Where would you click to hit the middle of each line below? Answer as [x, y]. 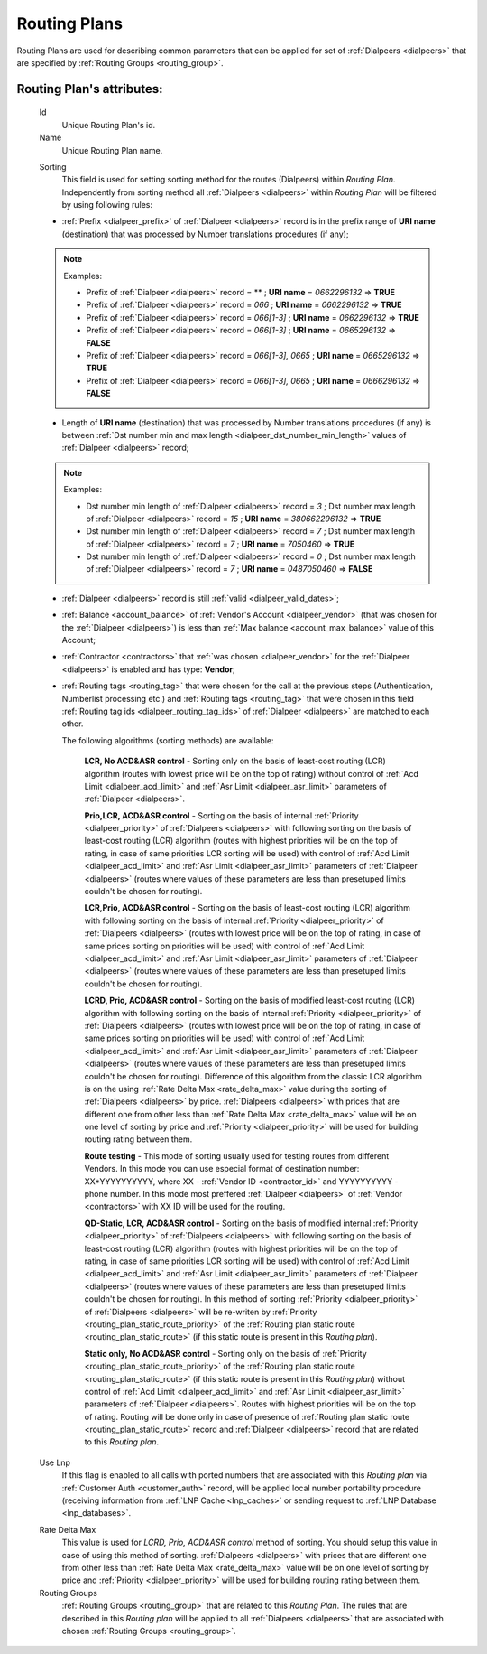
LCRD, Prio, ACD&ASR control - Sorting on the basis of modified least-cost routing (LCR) [249, 1000]
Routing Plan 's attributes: [90, 89]
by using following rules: [107, 205]
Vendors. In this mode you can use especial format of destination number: [222, 1169]
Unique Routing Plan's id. [109, 125]
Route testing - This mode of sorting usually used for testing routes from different [237, 1155]
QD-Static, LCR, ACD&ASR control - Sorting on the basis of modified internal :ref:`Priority [251, 1223]
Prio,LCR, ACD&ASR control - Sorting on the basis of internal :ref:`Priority [222, 815]
